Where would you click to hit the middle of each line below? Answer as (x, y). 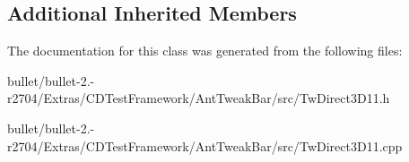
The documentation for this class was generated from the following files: (205, 51)
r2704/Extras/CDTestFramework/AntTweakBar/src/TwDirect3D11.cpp (205, 145)
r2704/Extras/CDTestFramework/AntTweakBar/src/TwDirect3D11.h (199, 98)
